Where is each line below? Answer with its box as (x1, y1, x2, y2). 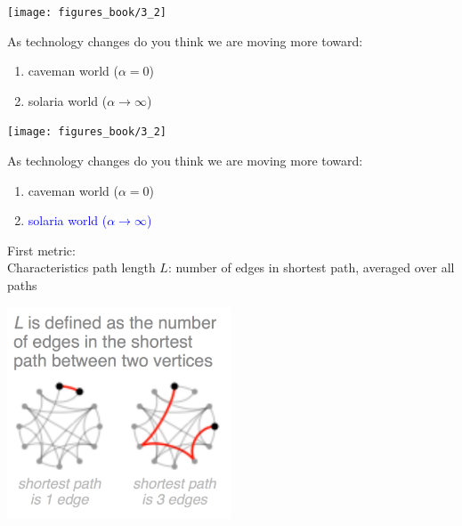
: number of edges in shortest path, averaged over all (167, 258, 455, 277)
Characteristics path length (7, 258, 156, 277)
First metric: (7, 240, 76, 259)
